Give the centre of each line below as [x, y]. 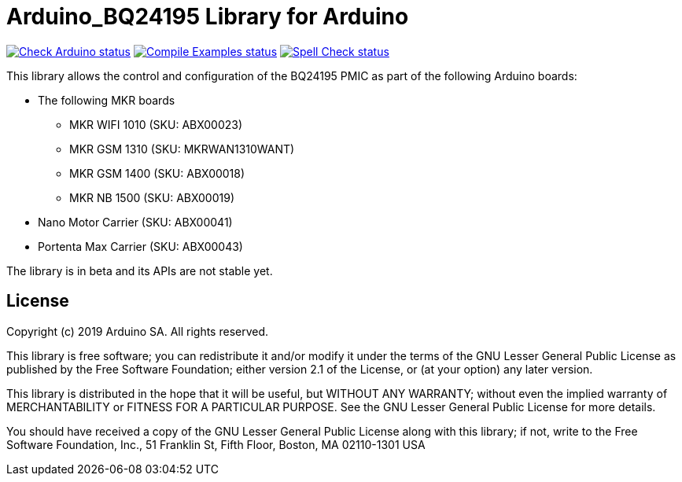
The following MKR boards [107, 100]
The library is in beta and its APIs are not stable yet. [140, 270]
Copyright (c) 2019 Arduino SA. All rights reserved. [138, 331]
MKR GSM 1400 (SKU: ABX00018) [157, 173]
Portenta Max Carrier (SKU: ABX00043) [140, 246]
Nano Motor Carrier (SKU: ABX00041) [135, 222]
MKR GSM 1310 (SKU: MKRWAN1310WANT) [182, 149]
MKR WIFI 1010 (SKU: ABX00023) [156, 124]
